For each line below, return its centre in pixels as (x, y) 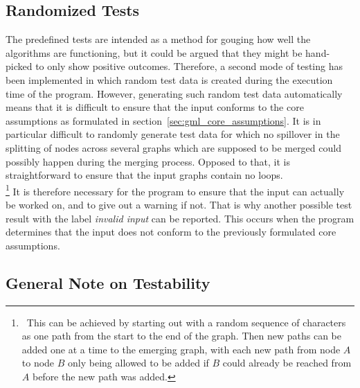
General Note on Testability (108, 282)
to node (38, 363)
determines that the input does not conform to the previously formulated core (171, 232)
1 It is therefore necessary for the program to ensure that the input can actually (175, 190)
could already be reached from (287, 363)
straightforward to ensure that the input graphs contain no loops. (144, 175)
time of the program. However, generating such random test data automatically (174, 93)
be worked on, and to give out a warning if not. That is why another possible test (179, 204)
